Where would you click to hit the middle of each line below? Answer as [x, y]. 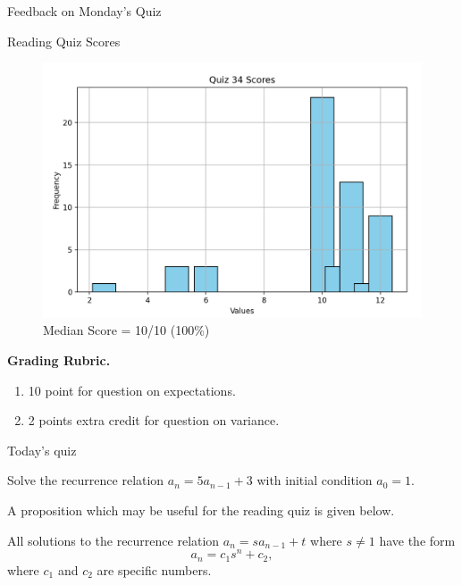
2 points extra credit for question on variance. [154, 420]
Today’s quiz [42, 450]
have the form [417, 540]
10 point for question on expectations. [132, 390]
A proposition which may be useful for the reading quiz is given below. [201, 510]
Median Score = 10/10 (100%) [126, 330]
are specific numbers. [154, 569]
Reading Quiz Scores [64, 41]
